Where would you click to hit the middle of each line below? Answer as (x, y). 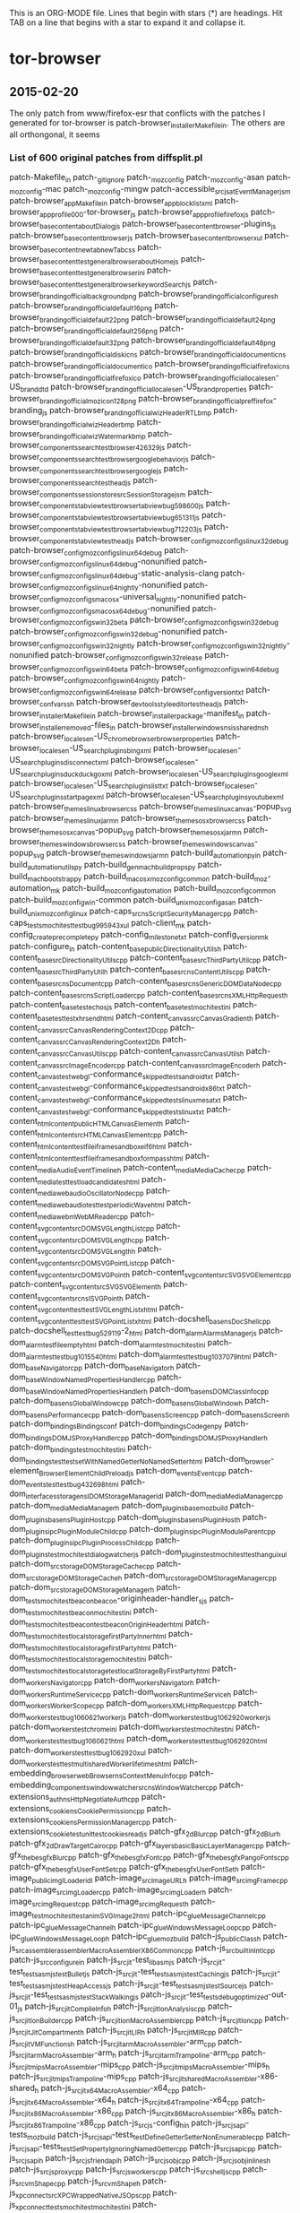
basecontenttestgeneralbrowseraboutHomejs (109, 262)
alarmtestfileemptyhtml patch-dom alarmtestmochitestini (116, 1343)
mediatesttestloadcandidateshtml (89, 1182)
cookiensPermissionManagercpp (99, 1823)
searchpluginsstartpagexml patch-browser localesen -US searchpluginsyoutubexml (152, 795)
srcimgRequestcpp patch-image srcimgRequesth (111, 1902)
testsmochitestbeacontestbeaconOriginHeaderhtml (104, 1625)
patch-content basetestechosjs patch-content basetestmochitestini (120, 1005)
